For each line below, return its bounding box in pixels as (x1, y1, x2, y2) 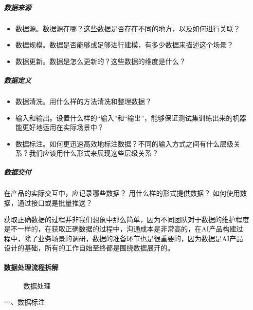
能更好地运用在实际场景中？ (15, 122, 104, 132)
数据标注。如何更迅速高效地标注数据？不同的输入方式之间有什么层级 (15, 138, 234, 148)
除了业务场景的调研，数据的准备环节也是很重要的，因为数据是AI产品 (24, 233, 243, 243)
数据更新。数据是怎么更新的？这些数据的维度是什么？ (15, 56, 186, 66)
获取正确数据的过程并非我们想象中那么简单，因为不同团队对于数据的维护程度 (4, 214, 249, 224)
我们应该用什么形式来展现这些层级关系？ (29, 148, 159, 158)
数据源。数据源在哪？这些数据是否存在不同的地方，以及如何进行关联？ (15, 23, 240, 33)
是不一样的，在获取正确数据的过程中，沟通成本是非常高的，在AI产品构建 (4, 224, 236, 234)
